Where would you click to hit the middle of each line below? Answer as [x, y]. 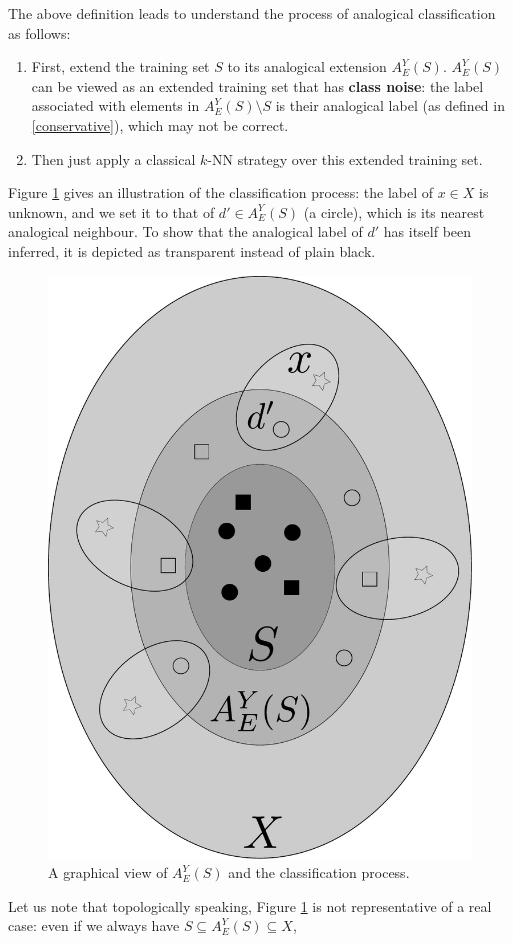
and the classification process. [319, 872]
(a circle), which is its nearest [394, 211]
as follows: [39, 32]
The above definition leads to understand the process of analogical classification [252, 13]
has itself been [427, 231]
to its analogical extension [307, 66]
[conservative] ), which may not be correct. [160, 124]
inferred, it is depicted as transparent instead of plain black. [192, 250]
